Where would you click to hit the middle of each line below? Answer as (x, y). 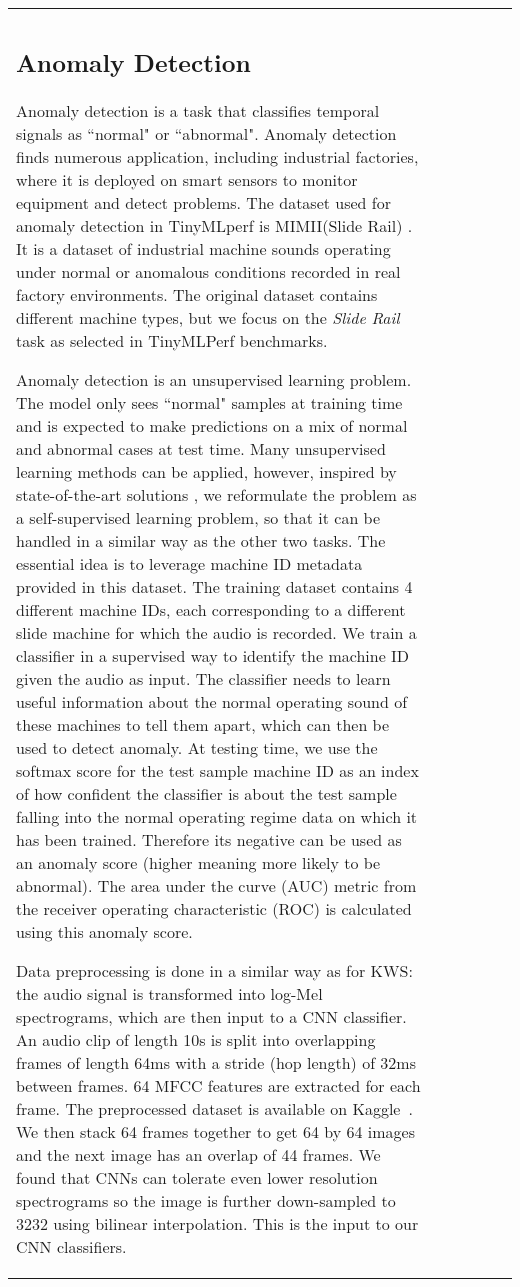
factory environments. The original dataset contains (197, 294)
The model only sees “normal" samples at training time (209, 402)
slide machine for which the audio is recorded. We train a (216, 632)
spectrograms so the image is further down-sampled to (206, 1200)
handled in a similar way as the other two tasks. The (201, 540)
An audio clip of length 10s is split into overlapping (196, 1039)
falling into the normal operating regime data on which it (217, 816)
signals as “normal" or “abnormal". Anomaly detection (206, 133)
